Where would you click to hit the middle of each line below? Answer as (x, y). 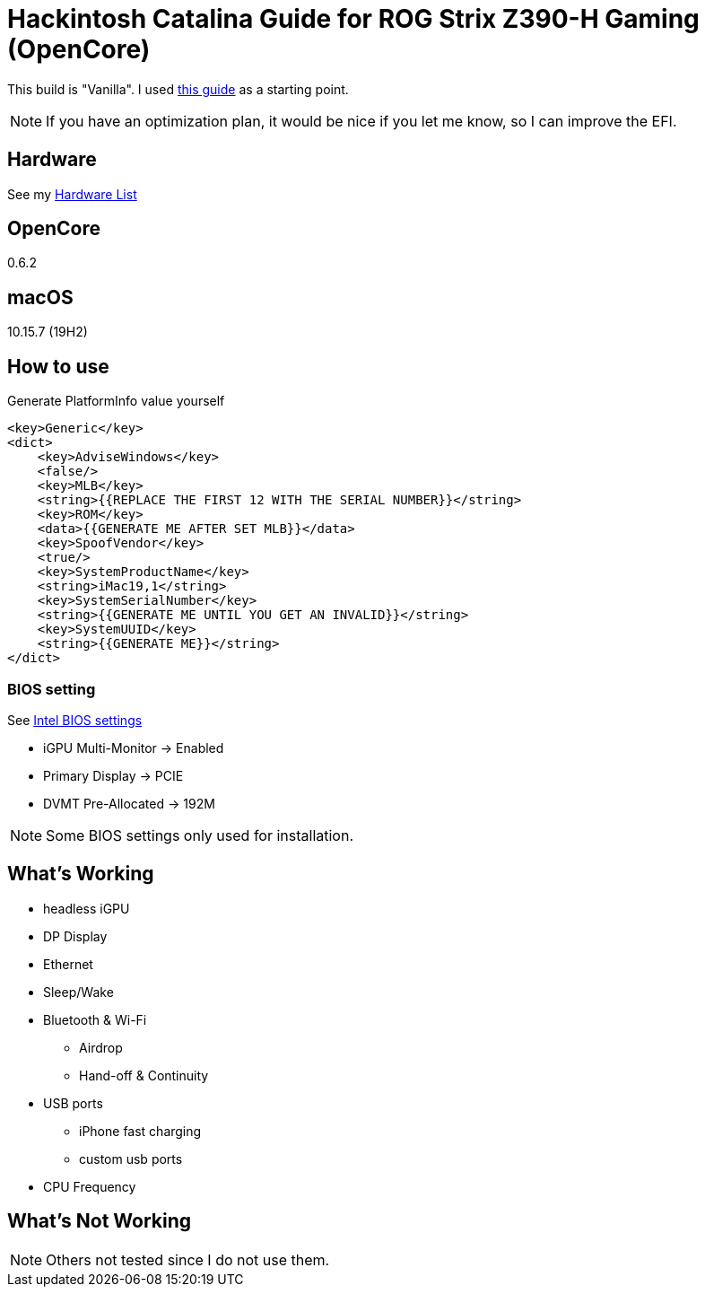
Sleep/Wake (78, 992)
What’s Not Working (100, 1221)
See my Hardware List (72, 194)
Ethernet (68, 964)
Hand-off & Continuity (144, 1075)
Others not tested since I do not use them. (188, 1259)
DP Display (75, 936)
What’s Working (81, 874)
